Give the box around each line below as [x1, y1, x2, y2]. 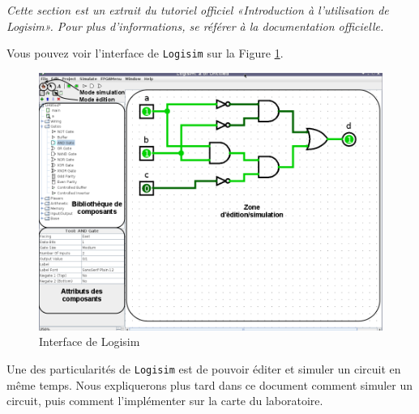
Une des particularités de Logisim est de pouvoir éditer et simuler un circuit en [6, 361, 401, 378]
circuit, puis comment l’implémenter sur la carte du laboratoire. [6, 392, 323, 409]
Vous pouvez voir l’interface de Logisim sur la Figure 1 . [6, 45, 284, 62]
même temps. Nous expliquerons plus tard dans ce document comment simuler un [6, 376, 413, 393]
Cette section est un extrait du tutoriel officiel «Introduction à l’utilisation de [6, 2, 389, 18]
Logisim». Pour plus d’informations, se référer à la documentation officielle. [6, 17, 384, 34]
